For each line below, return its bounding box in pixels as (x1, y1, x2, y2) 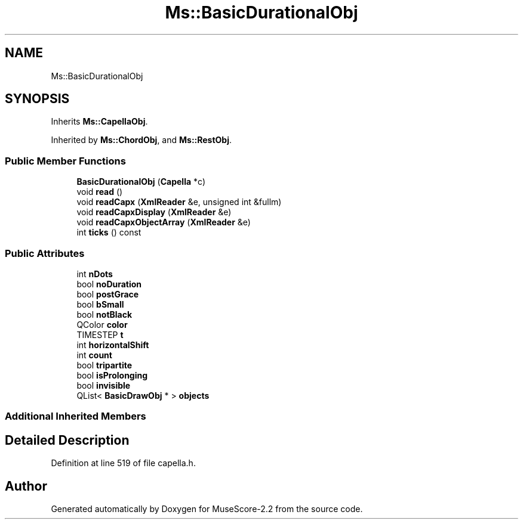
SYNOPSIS (5, 91, 70, 107)
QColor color (76, 319, 128, 330)
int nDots (76, 268, 113, 279)
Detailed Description (5, 432, 130, 448)
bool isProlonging (76, 370, 148, 380)
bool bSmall (76, 299, 124, 309)
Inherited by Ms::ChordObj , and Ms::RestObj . (51, 135, 232, 145)
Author (5, 478, 47, 494)
